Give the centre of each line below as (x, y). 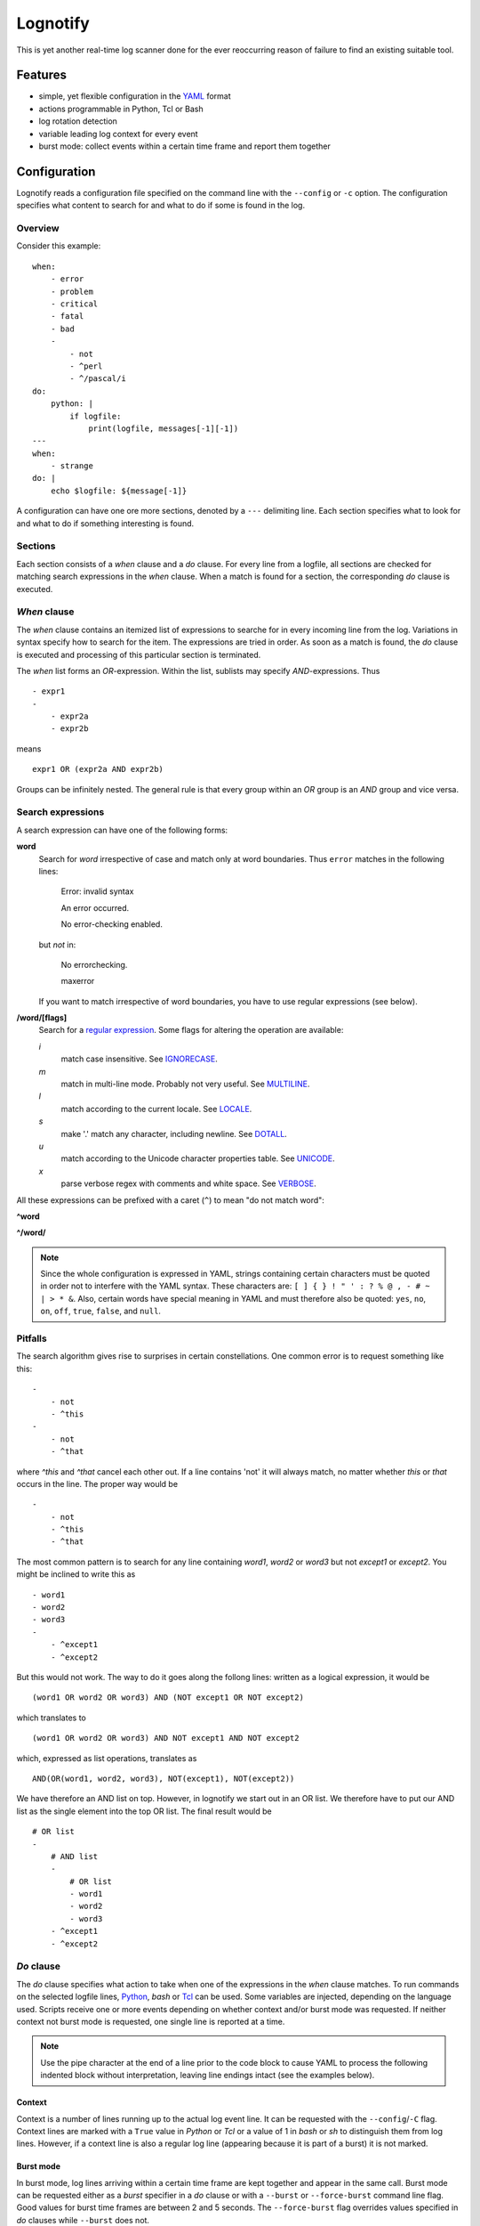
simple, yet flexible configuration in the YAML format (135, 96)
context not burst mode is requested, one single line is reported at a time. (151, 2021)
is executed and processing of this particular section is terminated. (139, 654)
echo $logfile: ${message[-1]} (119, 491)
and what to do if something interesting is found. (105, 523)
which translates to (51, 1718)
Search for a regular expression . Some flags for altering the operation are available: (191, 1030)
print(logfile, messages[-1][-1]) (164, 428)
